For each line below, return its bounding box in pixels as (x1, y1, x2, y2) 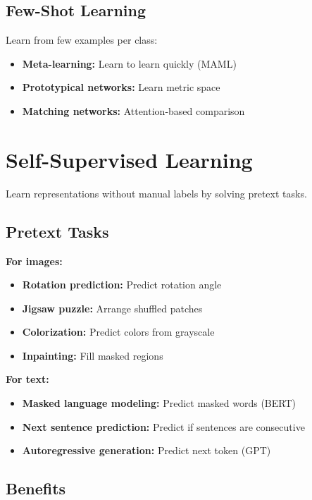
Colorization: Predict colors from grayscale (22, 324, 215, 339)
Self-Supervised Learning (6, 145, 253, 173)
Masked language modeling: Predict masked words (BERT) (22, 396, 296, 410)
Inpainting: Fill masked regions (22, 348, 163, 362)
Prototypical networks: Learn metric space (22, 80, 220, 94)
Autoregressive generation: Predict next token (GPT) (22, 443, 271, 458)
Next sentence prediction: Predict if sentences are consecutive (22, 419, 305, 434)
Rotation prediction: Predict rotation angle (22, 277, 222, 292)
